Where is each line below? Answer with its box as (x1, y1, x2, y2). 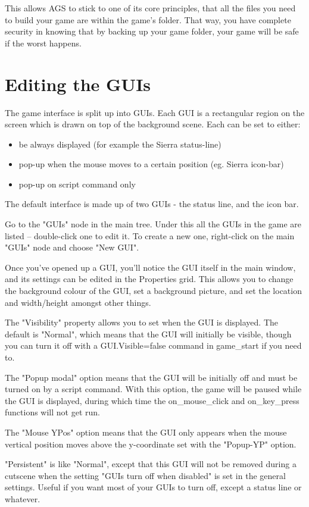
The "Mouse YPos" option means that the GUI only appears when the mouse (5, 425, 287, 438)
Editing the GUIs (5, 71, 151, 96)
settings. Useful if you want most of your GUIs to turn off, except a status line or (5, 481, 302, 493)
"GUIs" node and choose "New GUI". (5, 241, 139, 253)
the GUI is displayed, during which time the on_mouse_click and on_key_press (5, 394, 299, 406)
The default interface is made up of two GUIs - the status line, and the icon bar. (5, 198, 299, 210)
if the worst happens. (5, 36, 82, 49)
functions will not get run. (5, 406, 100, 418)
